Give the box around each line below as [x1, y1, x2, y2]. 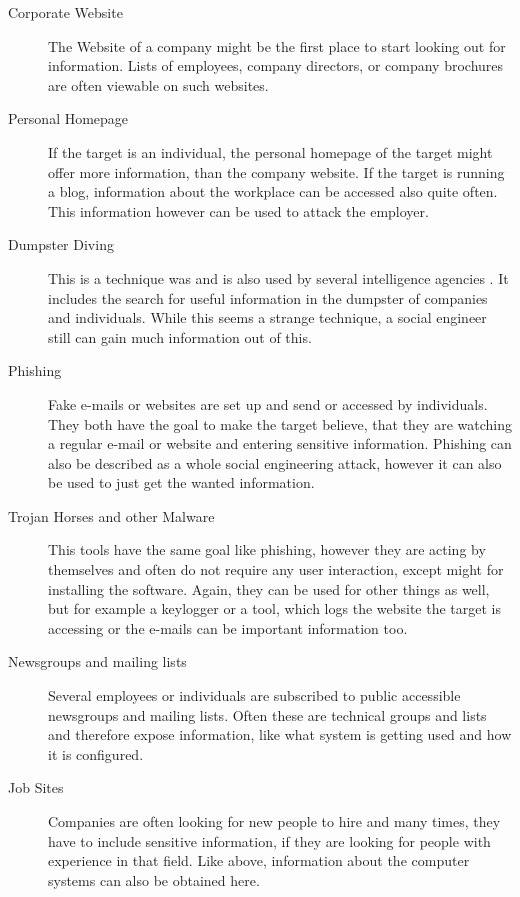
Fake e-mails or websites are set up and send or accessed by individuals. [48, 393, 488, 414]
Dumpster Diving [8, 234, 114, 255]
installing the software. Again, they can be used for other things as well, [48, 578, 490, 599]
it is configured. [48, 743, 144, 764]
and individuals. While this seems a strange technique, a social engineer [48, 307, 487, 328]
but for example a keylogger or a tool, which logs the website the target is [48, 598, 502, 619]
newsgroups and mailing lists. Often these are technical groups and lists [48, 704, 487, 725]
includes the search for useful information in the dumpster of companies [48, 287, 488, 308]
